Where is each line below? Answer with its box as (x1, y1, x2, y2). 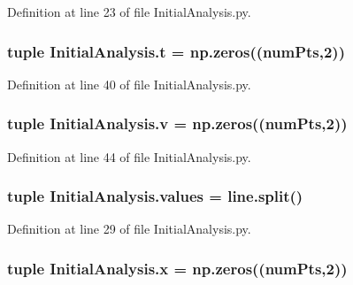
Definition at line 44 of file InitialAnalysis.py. (7, 147, 251, 166)
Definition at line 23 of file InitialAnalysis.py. (7, 3, 251, 20)
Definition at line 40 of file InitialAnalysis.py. (7, 74, 251, 93)
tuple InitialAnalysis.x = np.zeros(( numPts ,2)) (7, 257, 348, 279)
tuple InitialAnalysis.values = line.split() (7, 185, 303, 207)
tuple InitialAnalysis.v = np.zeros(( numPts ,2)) (7, 112, 348, 135)
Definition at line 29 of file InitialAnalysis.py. (7, 220, 251, 238)
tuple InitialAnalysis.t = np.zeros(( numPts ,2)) (7, 40, 345, 62)
